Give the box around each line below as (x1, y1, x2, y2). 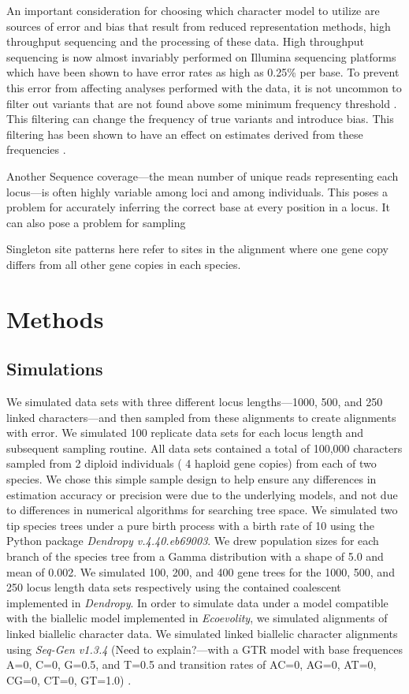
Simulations (6, 356, 103, 381)
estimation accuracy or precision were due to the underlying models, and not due (6, 486, 398, 502)
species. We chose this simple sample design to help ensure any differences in (6, 471, 377, 487)
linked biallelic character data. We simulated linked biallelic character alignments (6, 625, 398, 641)
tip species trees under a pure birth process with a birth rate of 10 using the (6, 517, 375, 533)
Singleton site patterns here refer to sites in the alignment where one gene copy (6, 241, 389, 257)
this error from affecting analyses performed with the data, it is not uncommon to (6, 79, 402, 95)
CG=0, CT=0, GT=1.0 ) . (6, 671, 132, 688)
